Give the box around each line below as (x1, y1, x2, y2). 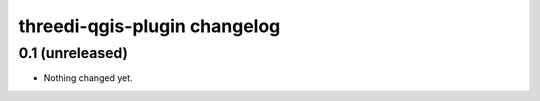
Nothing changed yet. (43, 72, 134, 84)
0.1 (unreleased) (18, 44, 129, 62)
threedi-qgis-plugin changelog (18, 15, 281, 37)
